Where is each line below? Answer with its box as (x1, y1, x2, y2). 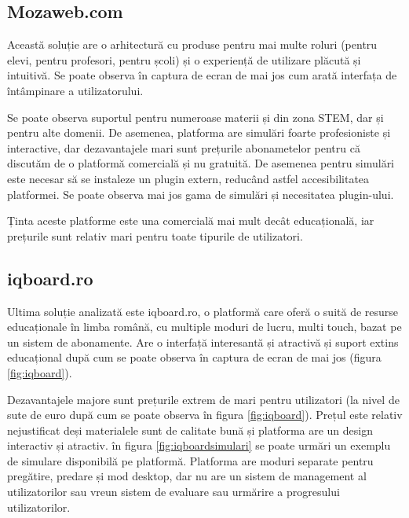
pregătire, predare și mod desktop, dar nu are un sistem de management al (7, 468, 367, 484)
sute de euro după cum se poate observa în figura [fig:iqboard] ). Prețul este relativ (7, 406, 403, 423)
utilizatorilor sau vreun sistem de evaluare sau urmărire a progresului (7, 483, 340, 500)
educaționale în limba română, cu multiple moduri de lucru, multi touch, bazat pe (7, 318, 402, 335)
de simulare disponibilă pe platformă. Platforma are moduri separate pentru (7, 452, 374, 468)
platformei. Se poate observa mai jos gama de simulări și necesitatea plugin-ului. (7, 186, 394, 202)
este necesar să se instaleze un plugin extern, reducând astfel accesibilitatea (7, 170, 370, 186)
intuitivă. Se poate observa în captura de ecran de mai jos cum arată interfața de (7, 67, 397, 83)
